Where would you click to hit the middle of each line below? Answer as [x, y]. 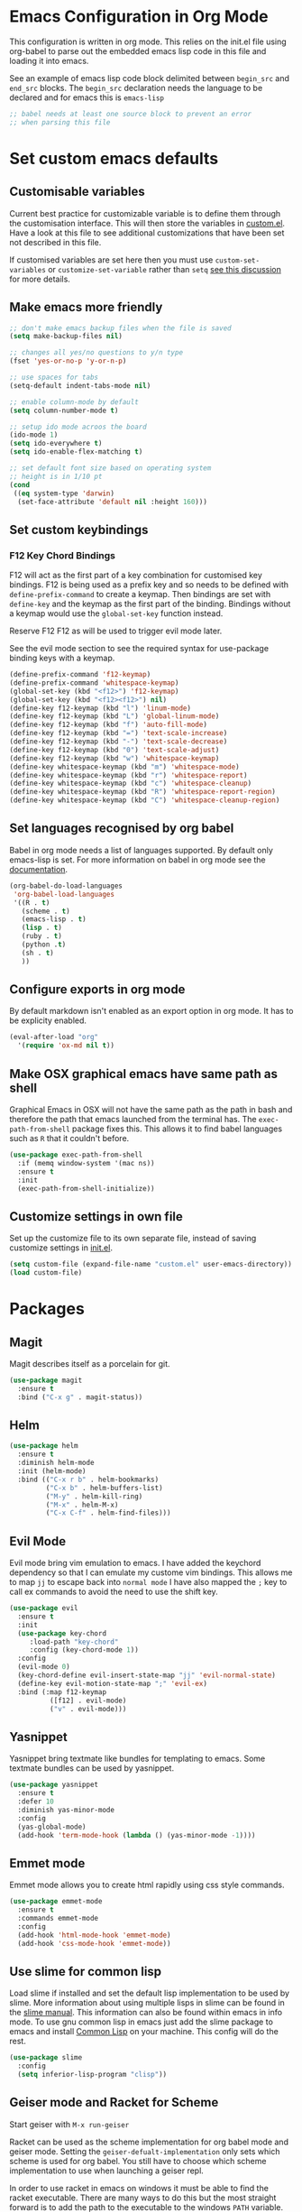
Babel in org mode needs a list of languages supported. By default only [141, 850]
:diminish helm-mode [56, 1463]
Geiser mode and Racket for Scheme [114, 2102]
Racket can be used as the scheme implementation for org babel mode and [149, 2142]
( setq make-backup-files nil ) [66, 336]
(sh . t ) [37, 953]
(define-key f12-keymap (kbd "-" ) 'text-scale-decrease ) [119, 742]
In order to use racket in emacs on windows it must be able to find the [139, 2188]
